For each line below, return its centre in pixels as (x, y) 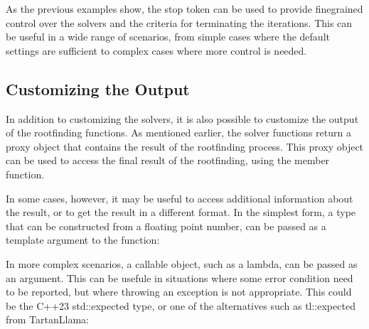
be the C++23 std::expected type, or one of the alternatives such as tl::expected (181, 305)
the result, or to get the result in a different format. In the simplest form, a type (181, 212)
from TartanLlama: (47, 319)
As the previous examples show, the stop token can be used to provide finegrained (184, 9)
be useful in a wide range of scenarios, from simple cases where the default (168, 37)
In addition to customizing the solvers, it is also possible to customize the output (182, 118)
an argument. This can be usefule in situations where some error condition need (180, 277)
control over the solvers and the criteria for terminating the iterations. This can (179, 22)
